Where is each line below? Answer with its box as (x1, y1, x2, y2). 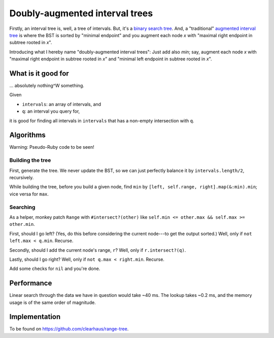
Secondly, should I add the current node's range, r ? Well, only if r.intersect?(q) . (9, 247, 186, 253)
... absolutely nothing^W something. (9, 83, 85, 89)
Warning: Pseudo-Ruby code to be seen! (9, 144, 95, 150)
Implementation (9, 313, 61, 321)
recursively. (9, 175, 34, 181)
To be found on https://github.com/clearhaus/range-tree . (9, 326, 129, 332)
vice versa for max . (9, 191, 49, 197)
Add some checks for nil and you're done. (9, 265, 100, 272)
